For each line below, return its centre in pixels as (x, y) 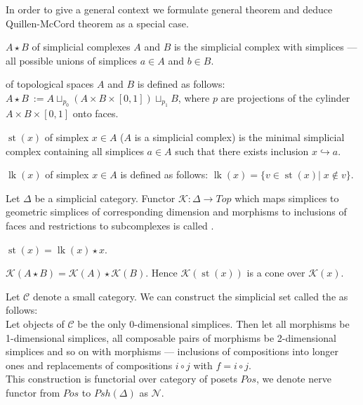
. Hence (161, 273)
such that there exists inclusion (242, 151)
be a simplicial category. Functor (105, 198)
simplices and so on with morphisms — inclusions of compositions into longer (172, 351)
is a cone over (276, 273)
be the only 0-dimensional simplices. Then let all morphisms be (213, 323)
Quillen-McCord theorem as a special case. (97, 23)
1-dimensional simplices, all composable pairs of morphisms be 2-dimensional (171, 337)
